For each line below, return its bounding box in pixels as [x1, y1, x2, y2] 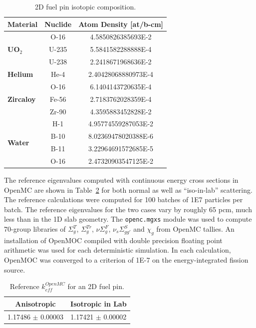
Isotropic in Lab [70, 298, 127, 309]
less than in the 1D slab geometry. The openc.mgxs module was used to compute [4, 214, 252, 224]
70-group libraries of [4, 224, 66, 234]
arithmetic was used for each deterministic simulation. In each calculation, [4, 245, 231, 255]
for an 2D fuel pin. [67, 281, 124, 292]
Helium [7, 68, 33, 79]
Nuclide [44, 18, 72, 29]
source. [4, 264, 25, 275]
